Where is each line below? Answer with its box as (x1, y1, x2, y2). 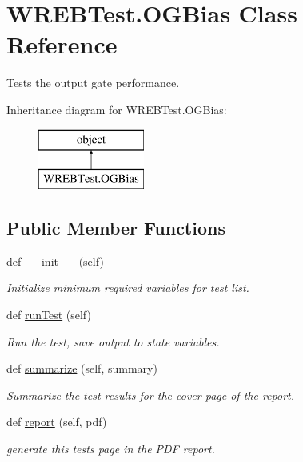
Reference (6, 28, 118, 61)
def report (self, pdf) (6, 413, 107, 430)
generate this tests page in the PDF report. (6, 440, 215, 457)
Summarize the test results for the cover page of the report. (6, 386, 294, 403)
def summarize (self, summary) (6, 360, 157, 377)
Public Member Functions (6, 215, 225, 240)
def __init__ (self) (6, 252, 104, 269)
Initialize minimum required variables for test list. (6, 279, 249, 296)
